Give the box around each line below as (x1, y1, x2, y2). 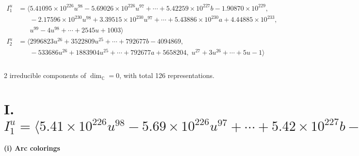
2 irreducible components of (4, 70, 86, 80)
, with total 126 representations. (119, 70, 214, 80)
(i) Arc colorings (4, 143, 60, 153)
